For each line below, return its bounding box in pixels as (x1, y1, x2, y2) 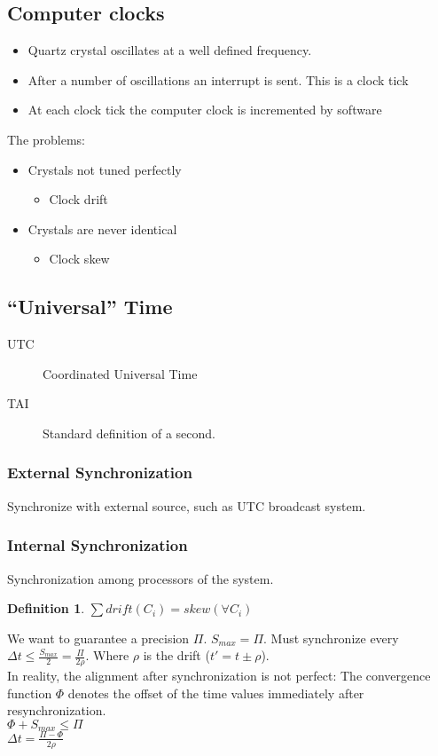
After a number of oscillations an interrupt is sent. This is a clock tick (27, 70, 409, 89)
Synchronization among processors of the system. (7, 569, 274, 587)
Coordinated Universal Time (43, 364, 198, 382)
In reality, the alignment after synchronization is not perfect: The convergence (7, 666, 431, 685)
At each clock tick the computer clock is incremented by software (27, 100, 382, 119)
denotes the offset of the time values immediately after (67, 683, 364, 702)
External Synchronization (7, 461, 192, 484)
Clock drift (49, 190, 108, 209)
